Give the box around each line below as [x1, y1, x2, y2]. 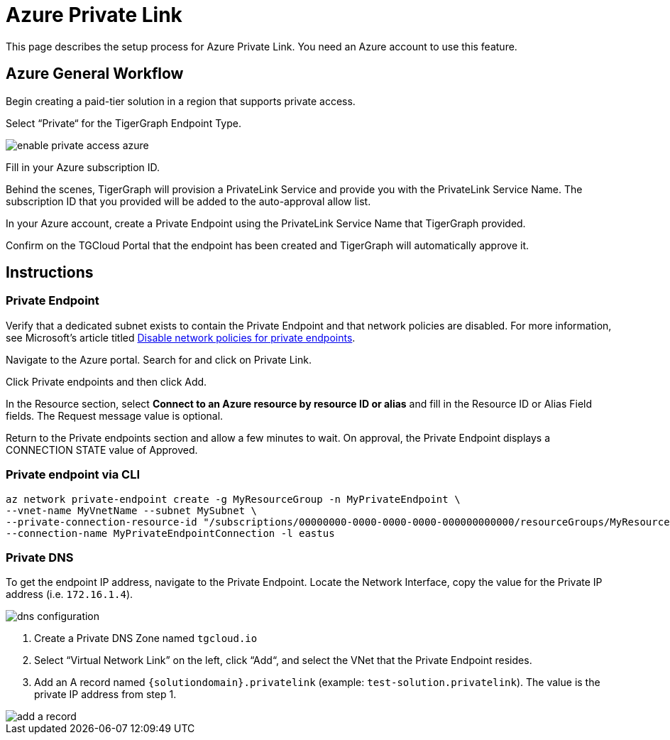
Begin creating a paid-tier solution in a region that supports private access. [6, 94, 356, 107]
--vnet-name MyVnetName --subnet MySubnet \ [6, 504, 258, 516]
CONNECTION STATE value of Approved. [6, 443, 198, 456]
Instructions [6, 263, 94, 282]
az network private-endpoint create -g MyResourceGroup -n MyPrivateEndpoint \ [6, 493, 461, 505]
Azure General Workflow [6, 65, 184, 83]
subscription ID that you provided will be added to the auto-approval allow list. [6, 195, 371, 207]
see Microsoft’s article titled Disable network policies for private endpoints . [6, 331, 356, 344]
